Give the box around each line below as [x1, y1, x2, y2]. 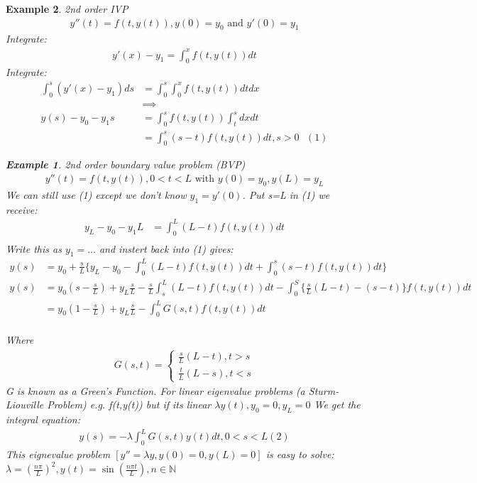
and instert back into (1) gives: [99, 241, 234, 256]
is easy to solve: [265, 447, 334, 462]
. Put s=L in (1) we [242, 187, 330, 202]
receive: [6, 202, 38, 217]
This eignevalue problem [6, 447, 111, 462]
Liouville [6, 397, 44, 412]
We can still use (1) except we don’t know [6, 187, 187, 202]
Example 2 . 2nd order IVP [6, 1, 128, 16]
